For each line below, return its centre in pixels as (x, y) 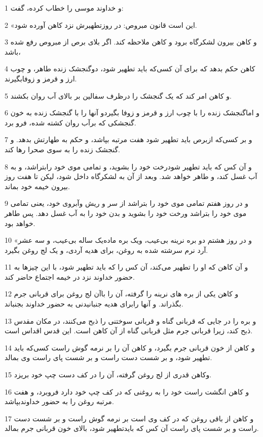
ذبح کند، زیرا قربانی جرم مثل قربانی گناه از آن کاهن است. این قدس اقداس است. (129, 331)
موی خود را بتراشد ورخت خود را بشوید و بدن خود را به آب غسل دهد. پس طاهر (126, 213)
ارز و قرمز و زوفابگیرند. (41, 78)
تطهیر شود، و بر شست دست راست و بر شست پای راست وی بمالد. (108, 357)
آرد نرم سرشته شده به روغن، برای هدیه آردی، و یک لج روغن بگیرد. (106, 250)
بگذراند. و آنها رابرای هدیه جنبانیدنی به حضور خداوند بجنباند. (94, 304)
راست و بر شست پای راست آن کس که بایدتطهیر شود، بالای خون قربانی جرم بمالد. (132, 428)
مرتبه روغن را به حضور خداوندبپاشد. (59, 401)
